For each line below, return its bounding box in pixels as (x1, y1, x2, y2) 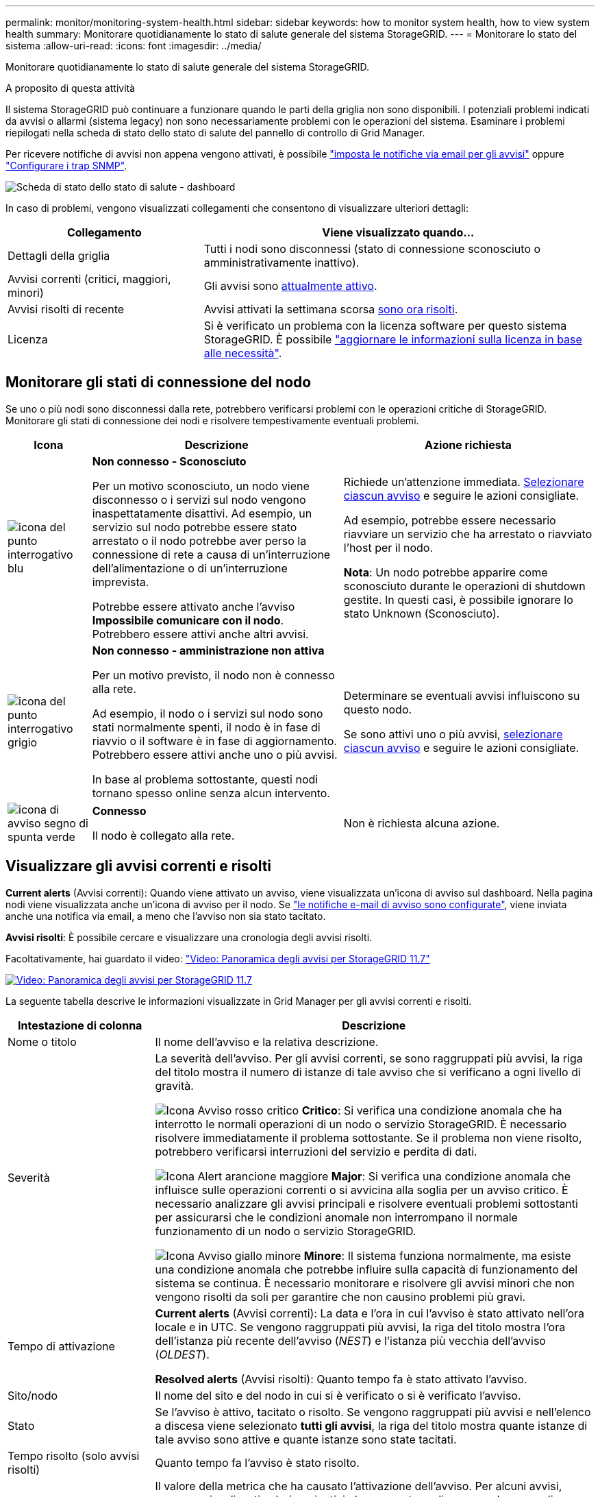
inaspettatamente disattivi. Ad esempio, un (92, 506, 312, 520)
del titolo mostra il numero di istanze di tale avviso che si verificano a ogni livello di (155, 1064, 581, 1079)
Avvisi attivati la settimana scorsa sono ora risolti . (203, 302, 458, 316)
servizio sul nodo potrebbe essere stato (92, 520, 297, 534)
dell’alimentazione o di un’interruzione (92, 561, 288, 575)
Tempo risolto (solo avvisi (8, 1448, 140, 1463)
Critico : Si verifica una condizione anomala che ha (301, 1103, 562, 1117)
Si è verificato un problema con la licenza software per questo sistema (203, 319, 567, 332)
